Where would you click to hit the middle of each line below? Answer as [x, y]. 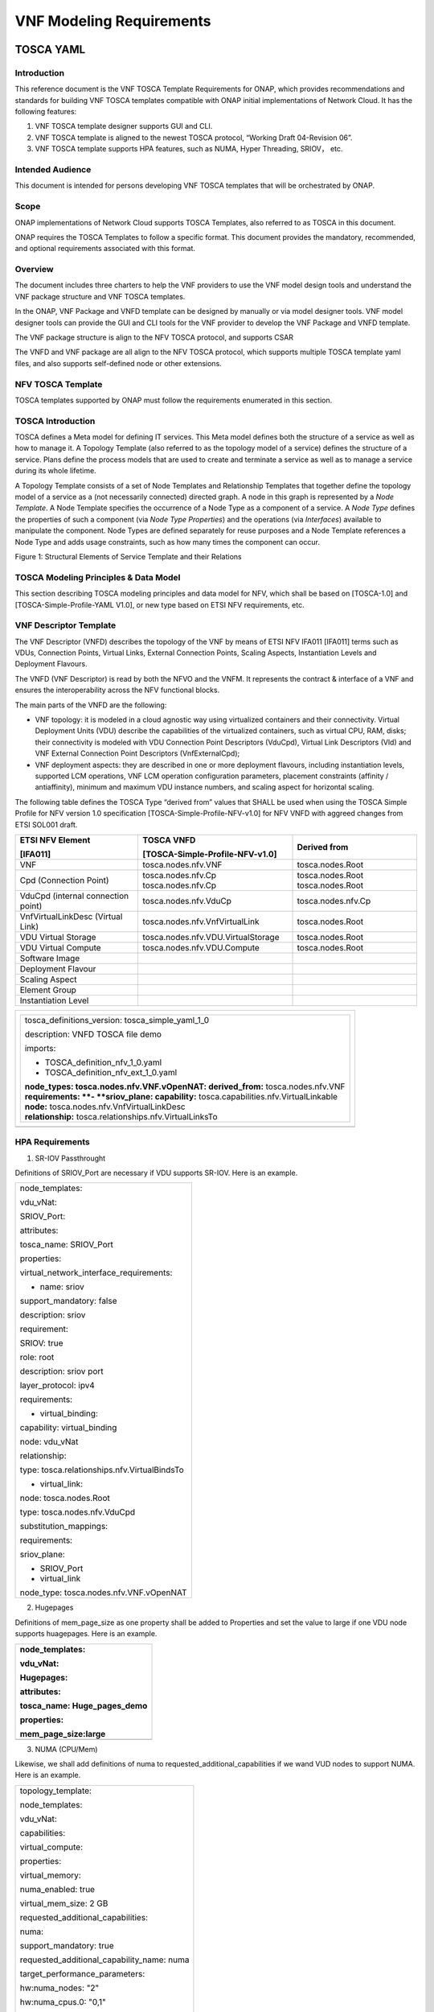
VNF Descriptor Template [66, 625]
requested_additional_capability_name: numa [104, 1960]
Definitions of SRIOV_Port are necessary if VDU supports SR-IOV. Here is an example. [156, 1173]
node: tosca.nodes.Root [65, 1499]
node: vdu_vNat [49, 1442]
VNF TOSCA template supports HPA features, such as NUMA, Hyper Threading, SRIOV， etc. [189, 149]
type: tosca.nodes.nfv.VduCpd [78, 1512]
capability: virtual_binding [68, 1428]
